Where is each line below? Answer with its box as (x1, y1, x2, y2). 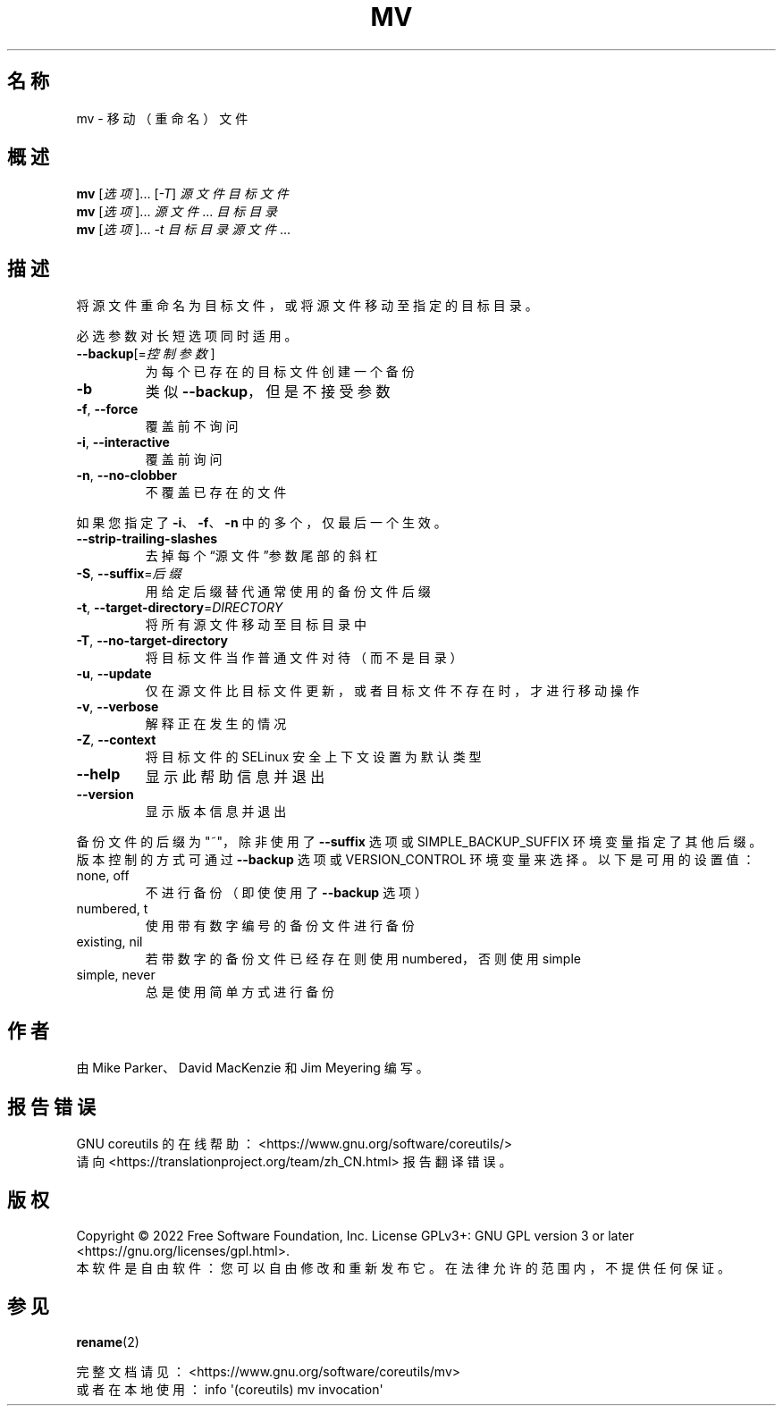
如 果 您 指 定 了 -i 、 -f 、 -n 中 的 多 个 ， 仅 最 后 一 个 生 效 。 (76, 515, 447, 531)
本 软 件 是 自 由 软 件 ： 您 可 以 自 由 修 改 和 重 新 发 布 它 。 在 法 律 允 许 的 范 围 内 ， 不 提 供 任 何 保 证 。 (76, 1259, 730, 1275)
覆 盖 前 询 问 (145, 451, 223, 467)
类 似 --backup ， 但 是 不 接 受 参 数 (145, 383, 391, 401)
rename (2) (76, 1333, 139, 1350)
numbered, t (76, 901, 148, 917)
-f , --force (76, 401, 139, 417)
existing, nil (76, 934, 143, 950)
